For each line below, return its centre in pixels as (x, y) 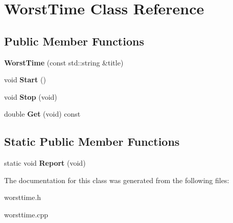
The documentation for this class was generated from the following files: (117, 180)
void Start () (25, 80)
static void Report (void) (45, 163)
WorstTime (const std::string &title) (64, 62)
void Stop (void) (31, 96)
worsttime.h (23, 197)
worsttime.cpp (26, 214)
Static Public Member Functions (92, 141)
